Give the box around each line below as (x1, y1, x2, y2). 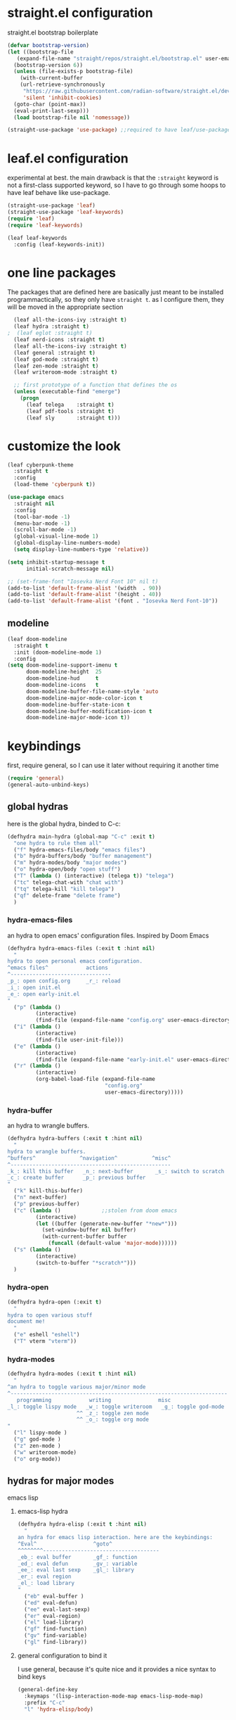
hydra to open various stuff (7, 1311, 93, 1319)
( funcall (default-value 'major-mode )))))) (48, 1240, 178, 1247)
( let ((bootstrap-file (7, 48, 74, 56)
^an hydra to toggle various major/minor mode (7, 1384, 146, 1391)
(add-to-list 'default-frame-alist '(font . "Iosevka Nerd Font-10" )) (7, 597, 218, 605)
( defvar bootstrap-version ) (7, 42, 90, 49)
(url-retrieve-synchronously (20, 81, 105, 89)
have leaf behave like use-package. (7, 189, 111, 197)
